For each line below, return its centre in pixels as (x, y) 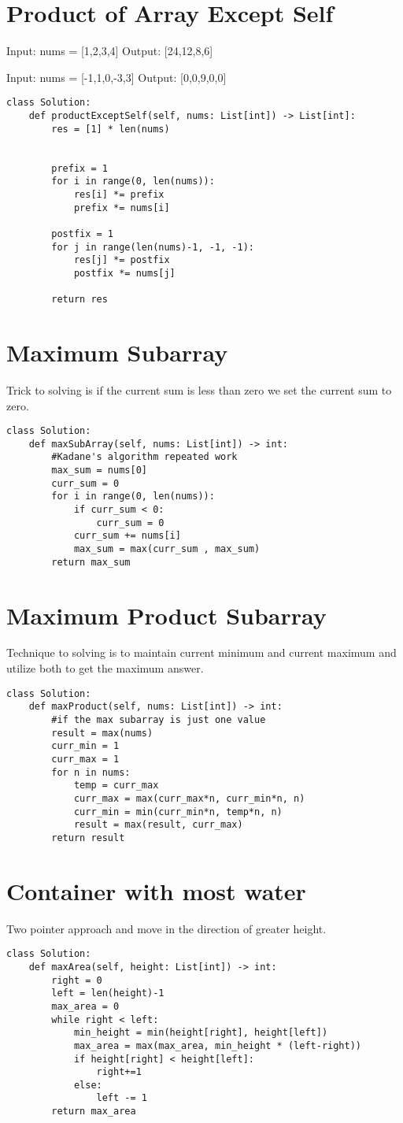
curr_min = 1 (85, 746)
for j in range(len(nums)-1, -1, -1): (153, 247)
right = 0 (77, 980)
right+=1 (119, 1072)
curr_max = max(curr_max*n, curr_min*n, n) (189, 798)
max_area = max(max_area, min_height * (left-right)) (218, 1045)
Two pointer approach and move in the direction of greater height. (166, 928)
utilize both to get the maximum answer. (105, 668)
